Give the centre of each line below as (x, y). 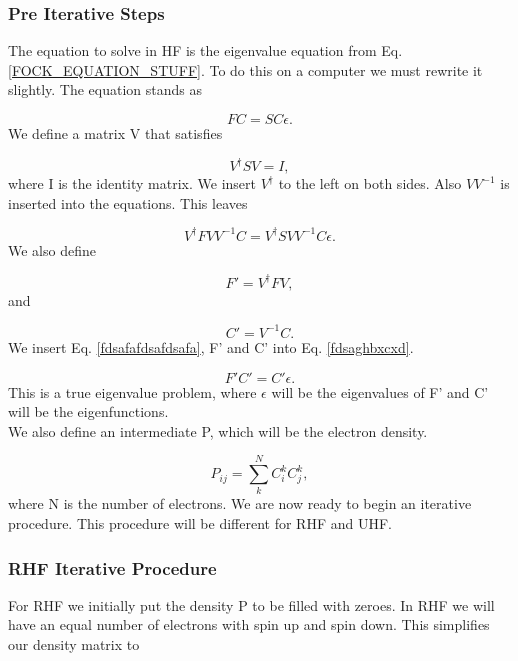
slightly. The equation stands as (105, 89)
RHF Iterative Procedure (112, 567)
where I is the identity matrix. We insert (132, 183)
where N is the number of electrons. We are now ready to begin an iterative (240, 503)
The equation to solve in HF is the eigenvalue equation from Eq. (205, 50)
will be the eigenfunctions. (88, 411)
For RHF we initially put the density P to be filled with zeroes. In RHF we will (251, 604)
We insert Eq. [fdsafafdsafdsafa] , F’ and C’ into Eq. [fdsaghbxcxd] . (211, 346)
